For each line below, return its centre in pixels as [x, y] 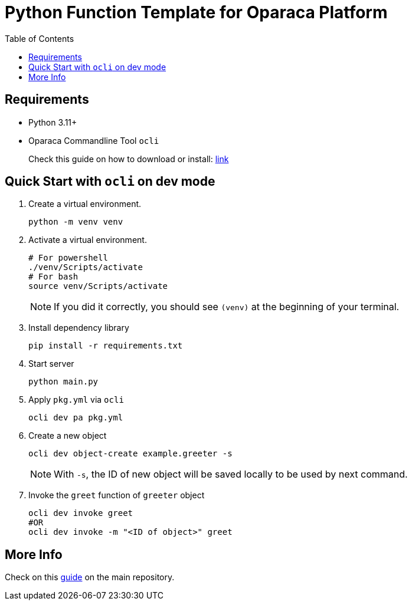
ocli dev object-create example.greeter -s [130, 454]
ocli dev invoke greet [81, 513]
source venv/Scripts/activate [98, 286]
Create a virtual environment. [85, 204]
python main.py [63, 382]
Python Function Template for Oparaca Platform [196, 12]
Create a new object [68, 436]
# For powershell [68, 258]
